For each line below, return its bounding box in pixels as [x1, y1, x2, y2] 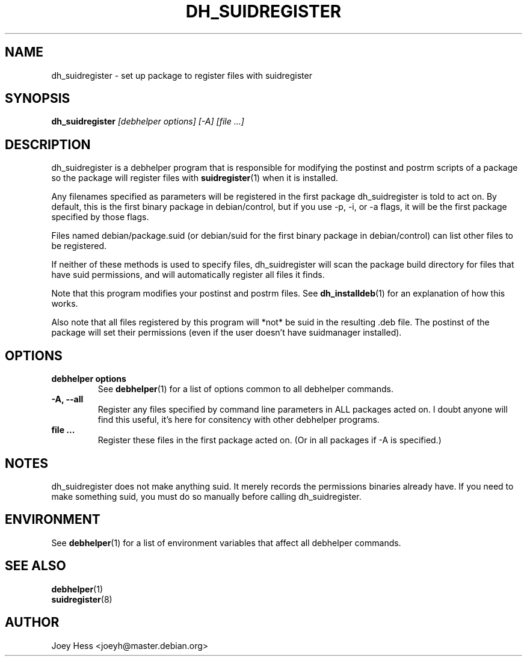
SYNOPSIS [5, 91, 70, 106]
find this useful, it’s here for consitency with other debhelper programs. [97, 414, 380, 425]
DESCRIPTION [5, 137, 91, 152]
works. [51, 298, 78, 309]
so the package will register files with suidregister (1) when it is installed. [51, 173, 338, 183]
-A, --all [51, 394, 84, 405]
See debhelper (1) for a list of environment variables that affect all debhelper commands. [51, 537, 401, 548]
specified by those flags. [51, 212, 149, 223]
